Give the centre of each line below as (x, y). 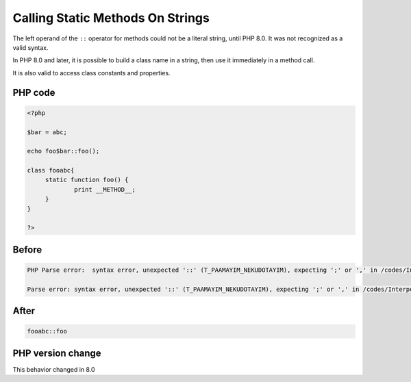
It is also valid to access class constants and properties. (91, 73)
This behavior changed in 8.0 (54, 369)
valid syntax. (30, 47)
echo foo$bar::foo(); (63, 151)
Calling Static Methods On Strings (111, 18)
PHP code (34, 92)
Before (27, 250)
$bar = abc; (47, 132)
